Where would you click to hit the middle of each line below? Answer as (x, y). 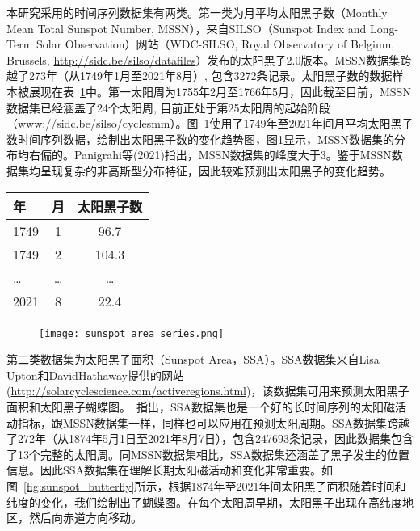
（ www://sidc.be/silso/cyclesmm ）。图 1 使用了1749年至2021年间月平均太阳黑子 (210, 123)
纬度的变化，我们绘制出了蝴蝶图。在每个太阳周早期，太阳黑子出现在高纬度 (204, 501)
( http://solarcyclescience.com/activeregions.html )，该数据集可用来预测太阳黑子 (208, 391)
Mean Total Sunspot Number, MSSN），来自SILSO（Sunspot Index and (187, 28)
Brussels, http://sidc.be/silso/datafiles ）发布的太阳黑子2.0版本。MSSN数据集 (204, 59)
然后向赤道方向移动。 (85, 518)
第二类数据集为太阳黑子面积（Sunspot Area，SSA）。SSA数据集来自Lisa (193, 359)
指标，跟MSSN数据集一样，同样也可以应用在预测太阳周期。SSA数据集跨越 (213, 422)
